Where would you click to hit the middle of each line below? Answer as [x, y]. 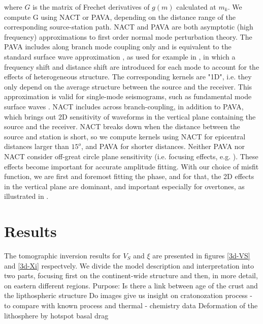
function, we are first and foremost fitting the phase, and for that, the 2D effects [129, 176]
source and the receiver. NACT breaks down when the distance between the [122, 126]
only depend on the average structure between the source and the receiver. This [128, 86]
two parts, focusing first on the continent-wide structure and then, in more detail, [131, 275]
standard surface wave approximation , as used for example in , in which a [120, 56]
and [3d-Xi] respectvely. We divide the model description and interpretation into [129, 265]
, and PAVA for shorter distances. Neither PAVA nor [163, 146]
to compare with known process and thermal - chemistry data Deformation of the [131, 305]
